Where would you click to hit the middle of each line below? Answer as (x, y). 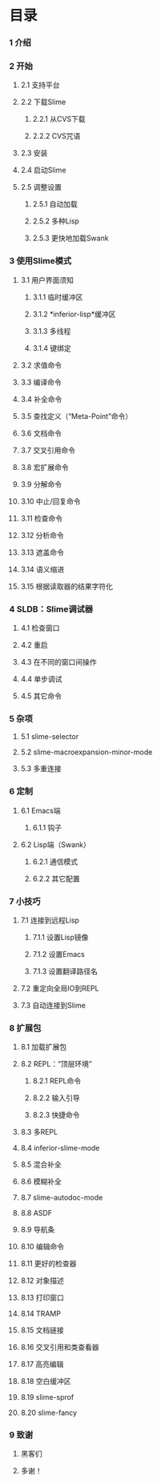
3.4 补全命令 (41, 399)
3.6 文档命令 (41, 433)
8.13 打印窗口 (42, 1298)
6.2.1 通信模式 (55, 862)
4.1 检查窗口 (40, 628)
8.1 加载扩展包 (44, 1047)
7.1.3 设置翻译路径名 (65, 971)
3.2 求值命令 (41, 365)
